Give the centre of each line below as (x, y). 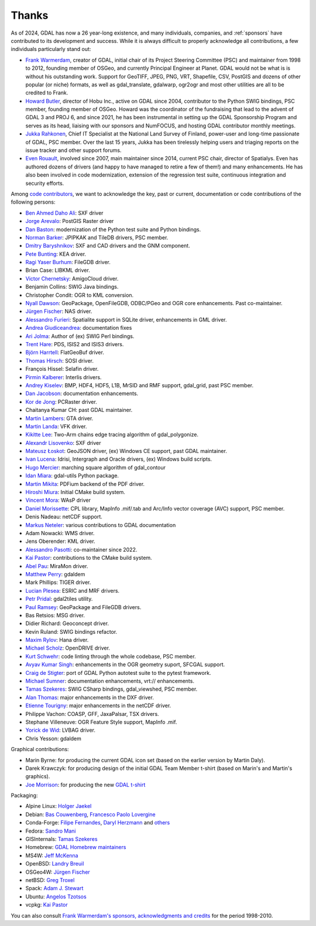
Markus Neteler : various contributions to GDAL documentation (101, 525)
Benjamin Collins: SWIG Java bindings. (72, 287)
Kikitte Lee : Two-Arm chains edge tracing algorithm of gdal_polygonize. (112, 435)
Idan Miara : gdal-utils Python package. (72, 476)
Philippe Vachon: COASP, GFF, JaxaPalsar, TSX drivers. (92, 714)
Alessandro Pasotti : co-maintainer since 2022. (81, 549)
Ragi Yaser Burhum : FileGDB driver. (68, 262)
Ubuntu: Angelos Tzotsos (56, 896)
